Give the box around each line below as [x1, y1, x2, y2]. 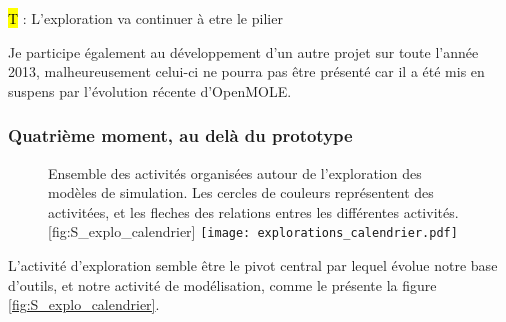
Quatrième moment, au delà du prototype [8, 123, 353, 148]
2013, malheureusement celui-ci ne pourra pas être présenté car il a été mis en [8, 61, 485, 82]
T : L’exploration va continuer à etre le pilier [8, 8, 283, 28]
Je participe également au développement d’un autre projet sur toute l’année [8, 41, 479, 62]
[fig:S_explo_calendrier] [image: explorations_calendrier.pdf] [48, 221, 458, 242]
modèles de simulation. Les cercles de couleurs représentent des [48, 182, 434, 203]
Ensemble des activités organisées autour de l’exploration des [48, 162, 422, 183]
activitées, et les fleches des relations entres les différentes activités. [48, 201, 459, 222]
